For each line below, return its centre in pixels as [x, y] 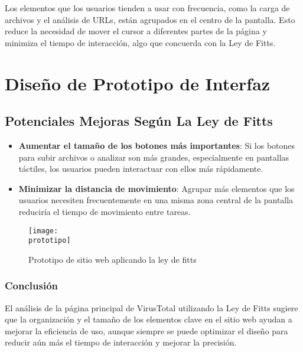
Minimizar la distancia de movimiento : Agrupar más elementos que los [157, 188]
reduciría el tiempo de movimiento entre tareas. [105, 211]
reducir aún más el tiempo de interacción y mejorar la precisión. [121, 342]
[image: [43, 231]
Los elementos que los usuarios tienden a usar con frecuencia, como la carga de [147, 8]
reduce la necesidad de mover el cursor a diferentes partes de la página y [136, 31]
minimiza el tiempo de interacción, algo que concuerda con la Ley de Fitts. [140, 42]
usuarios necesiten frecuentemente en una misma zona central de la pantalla [156, 200]
